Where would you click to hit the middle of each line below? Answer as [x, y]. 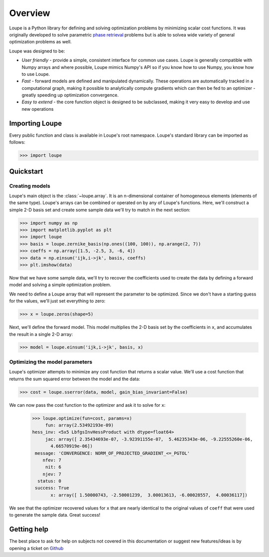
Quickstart [26, 171]
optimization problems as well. [40, 42]
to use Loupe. [36, 74]
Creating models [30, 186]
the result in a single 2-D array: [41, 334]
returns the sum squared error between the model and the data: [75, 379]
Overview [30, 13]
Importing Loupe [36, 123]
